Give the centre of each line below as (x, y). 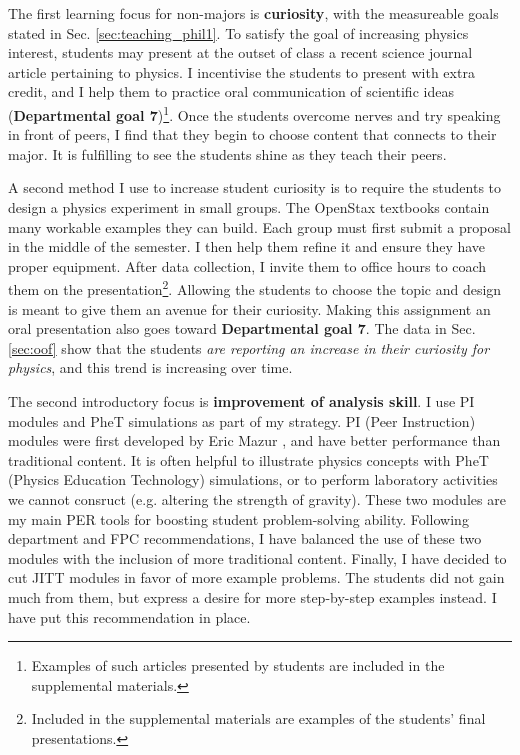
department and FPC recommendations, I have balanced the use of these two (245, 538)
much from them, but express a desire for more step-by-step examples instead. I (252, 596)
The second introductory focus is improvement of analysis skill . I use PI (241, 401)
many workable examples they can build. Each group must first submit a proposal (259, 226)
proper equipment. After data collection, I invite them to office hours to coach (247, 265)
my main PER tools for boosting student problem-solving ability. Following (238, 518)
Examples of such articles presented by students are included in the (238, 665)
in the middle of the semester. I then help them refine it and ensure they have (247, 246)
